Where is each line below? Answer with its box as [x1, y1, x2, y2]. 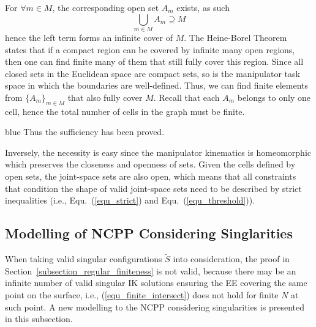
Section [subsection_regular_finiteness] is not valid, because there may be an [5, 264, 296, 277]
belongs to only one [237, 90, 310, 103]
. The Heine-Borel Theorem [184, 31, 287, 43]
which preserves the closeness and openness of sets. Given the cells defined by [5, 158, 296, 171]
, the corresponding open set [52, 1, 159, 13]
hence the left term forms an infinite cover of [5, 31, 173, 43]
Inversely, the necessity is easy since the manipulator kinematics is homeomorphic [5, 145, 312, 158]
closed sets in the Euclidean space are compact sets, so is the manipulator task [5, 67, 300, 79]
